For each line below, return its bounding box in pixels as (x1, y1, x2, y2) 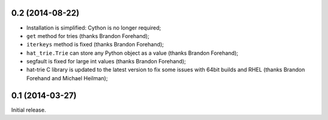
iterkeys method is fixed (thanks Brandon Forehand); (26, 41, 164, 48)
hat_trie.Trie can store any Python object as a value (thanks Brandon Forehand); (26, 49, 239, 57)
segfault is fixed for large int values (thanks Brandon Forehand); (26, 58, 186, 65)
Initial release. (11, 106, 46, 113)
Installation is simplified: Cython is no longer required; (26, 24, 162, 31)
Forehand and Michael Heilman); (26, 74, 108, 81)
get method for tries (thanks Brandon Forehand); (26, 32, 150, 39)
